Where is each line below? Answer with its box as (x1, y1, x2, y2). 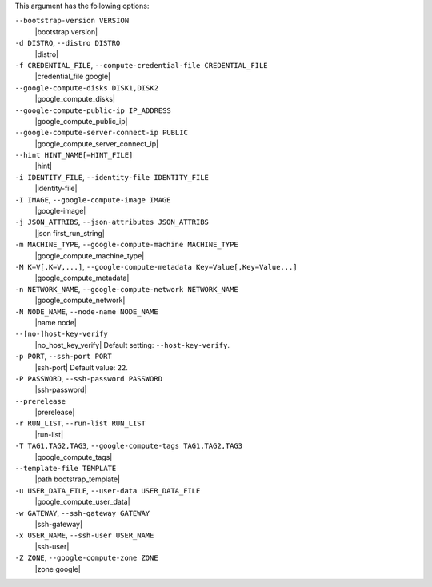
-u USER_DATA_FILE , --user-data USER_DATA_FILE (14, 485, 201, 495)
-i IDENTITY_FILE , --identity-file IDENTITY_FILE (14, 172, 210, 182)
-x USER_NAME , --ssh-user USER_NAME (14, 530, 154, 540)
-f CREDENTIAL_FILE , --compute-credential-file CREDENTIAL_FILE (14, 60, 268, 70)
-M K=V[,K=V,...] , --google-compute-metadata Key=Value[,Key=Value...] (14, 262, 298, 271)
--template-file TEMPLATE (14, 464, 117, 473)
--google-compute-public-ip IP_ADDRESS (14, 106, 171, 115)
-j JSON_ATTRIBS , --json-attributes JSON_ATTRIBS (14, 217, 210, 227)
